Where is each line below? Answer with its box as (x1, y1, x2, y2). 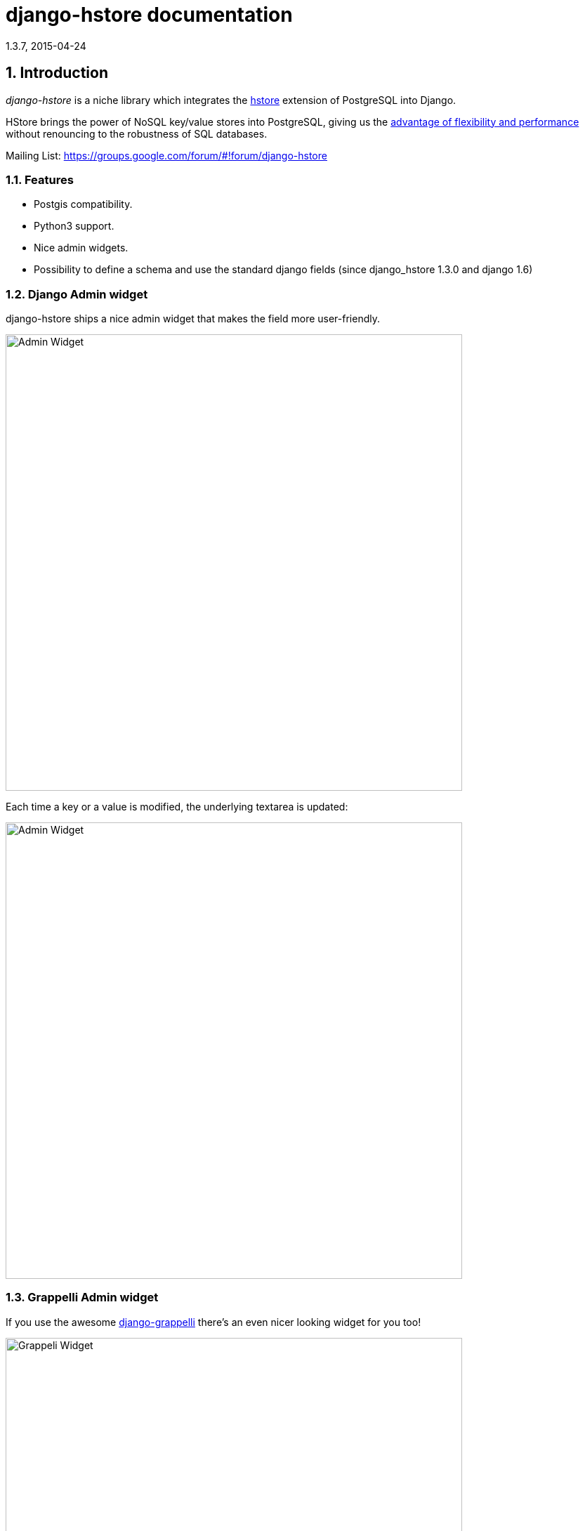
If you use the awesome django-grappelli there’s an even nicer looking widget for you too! (6, 1315, 421, 1328)
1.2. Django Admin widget (6, 287, 148, 301)
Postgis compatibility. (34, 198, 133, 211)
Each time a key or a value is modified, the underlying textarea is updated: (6, 801, 348, 813)
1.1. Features (6, 172, 74, 187)
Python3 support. (34, 220, 114, 232)
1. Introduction (6, 64, 108, 82)
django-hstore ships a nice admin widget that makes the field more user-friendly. (6, 313, 380, 325)
